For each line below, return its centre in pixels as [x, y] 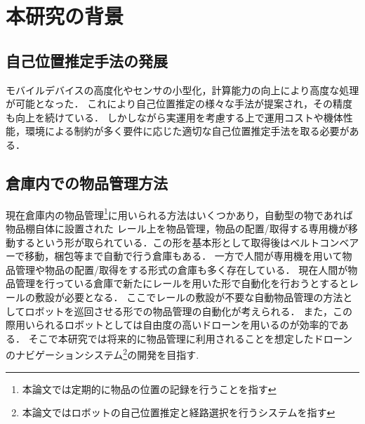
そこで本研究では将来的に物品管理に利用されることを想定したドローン [190, 338]
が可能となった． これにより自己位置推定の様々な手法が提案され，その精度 [179, 104]
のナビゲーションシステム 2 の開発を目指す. [102, 353]
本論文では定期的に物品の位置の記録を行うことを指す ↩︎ [149, 389]
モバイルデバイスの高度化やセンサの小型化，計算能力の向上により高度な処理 [182, 90]
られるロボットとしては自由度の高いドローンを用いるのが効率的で [187, 325]
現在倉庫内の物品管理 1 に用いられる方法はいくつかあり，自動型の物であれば [179, 213]
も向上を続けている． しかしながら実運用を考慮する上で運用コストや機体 [174, 117]
